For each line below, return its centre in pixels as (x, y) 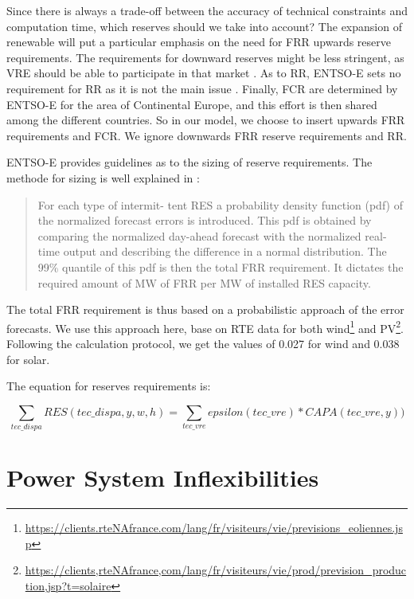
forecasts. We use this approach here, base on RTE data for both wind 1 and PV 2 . (205, 327)
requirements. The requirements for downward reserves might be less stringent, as (205, 57)
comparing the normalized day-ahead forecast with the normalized (199, 235)
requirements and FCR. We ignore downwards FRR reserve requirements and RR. (207, 135)
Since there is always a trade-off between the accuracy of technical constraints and (207, 10)
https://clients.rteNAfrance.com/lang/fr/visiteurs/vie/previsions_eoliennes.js (214, 528)
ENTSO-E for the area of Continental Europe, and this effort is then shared (192, 104)
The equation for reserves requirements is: (109, 386)
